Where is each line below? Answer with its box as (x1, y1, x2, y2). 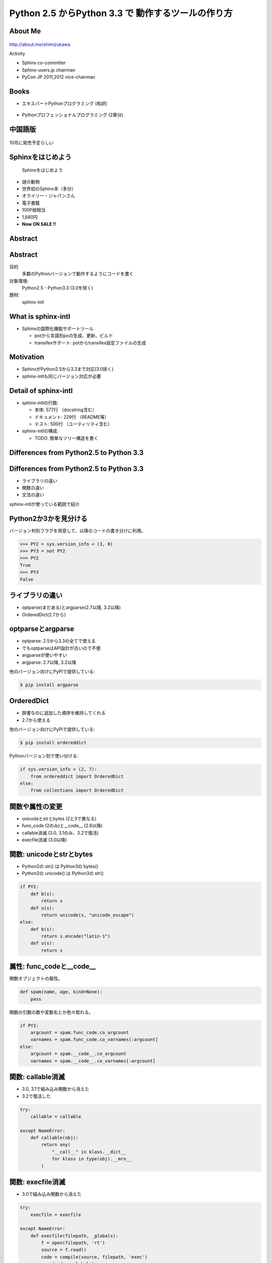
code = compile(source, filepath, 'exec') (41, 1254, 148, 1260)
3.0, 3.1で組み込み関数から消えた (22, 1086, 90, 1092)
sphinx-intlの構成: (22, 428, 59, 434)
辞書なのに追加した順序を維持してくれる (22, 710, 106, 716)
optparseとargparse (9, 624, 75, 634)
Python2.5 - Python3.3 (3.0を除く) (22, 285, 93, 291)
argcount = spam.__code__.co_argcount (30, 1051, 126, 1057)
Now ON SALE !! (22, 221, 56, 227)
